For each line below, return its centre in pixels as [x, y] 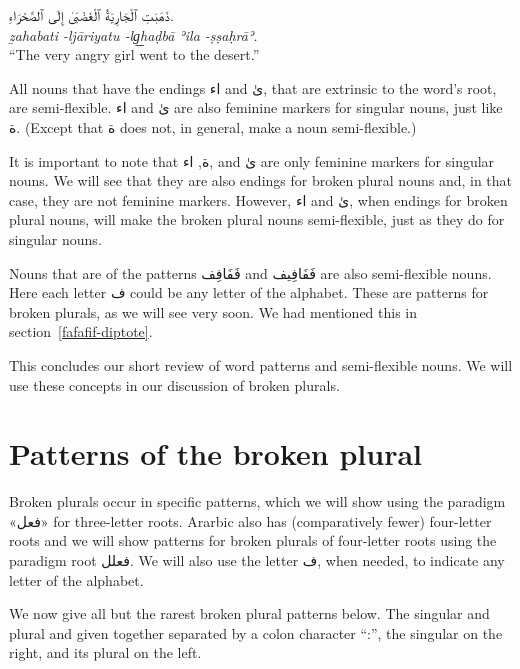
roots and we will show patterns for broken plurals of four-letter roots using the [253, 540]
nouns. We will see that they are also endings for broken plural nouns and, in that [261, 180]
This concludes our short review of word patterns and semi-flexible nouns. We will [261, 364]
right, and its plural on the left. [105, 652]
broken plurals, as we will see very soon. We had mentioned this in [213, 311]
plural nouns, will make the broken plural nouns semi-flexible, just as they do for [257, 219]
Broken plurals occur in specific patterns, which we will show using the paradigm [257, 501]
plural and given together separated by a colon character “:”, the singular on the [256, 632]
